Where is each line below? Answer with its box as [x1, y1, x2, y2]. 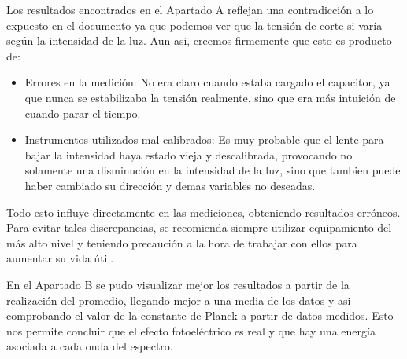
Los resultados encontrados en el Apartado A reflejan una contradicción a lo [6, 2, 374, 17]
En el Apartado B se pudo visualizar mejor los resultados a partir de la [6, 276, 350, 292]
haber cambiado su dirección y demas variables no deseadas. [24, 177, 316, 193]
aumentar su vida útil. [6, 250, 114, 266]
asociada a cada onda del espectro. [6, 338, 173, 354]
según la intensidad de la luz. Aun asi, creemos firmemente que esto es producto [6, 32, 392, 49]
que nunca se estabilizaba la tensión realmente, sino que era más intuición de [24, 89, 396, 105]
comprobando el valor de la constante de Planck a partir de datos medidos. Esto [6, 307, 394, 324]
